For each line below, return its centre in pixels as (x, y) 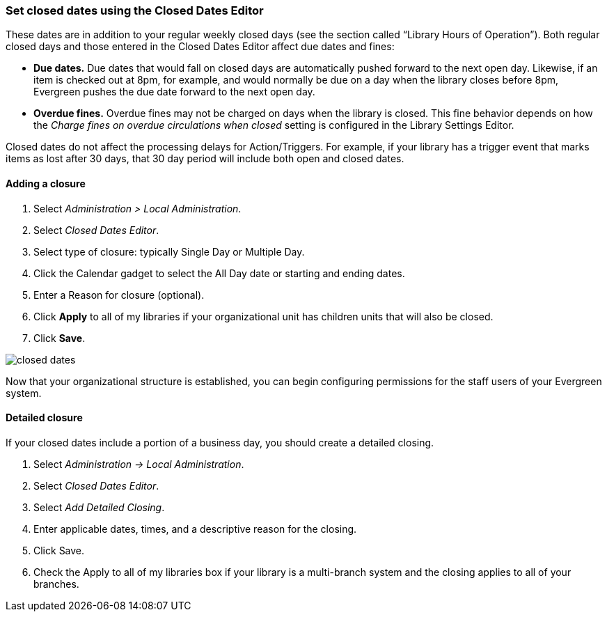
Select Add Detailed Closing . (99, 507)
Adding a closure (46, 183)
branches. (56, 584)
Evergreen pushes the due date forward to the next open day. (174, 92)
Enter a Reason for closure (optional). (119, 295)
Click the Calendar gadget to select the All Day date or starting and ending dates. (219, 273)
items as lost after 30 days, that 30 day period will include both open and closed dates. (205, 159)
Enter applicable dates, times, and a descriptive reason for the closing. (195, 529)
